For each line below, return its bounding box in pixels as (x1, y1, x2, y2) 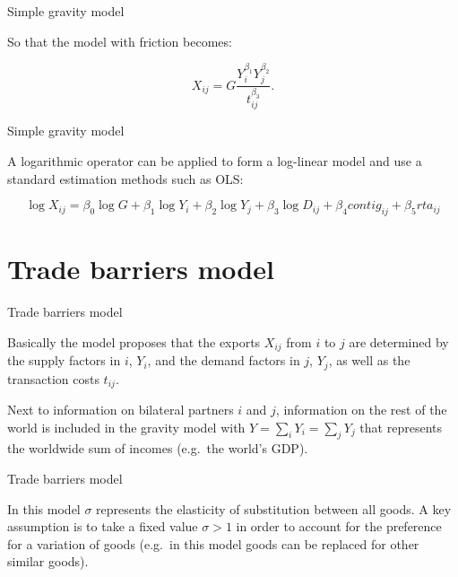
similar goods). (7, 552, 89, 571)
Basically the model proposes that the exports (7, 332, 261, 351)
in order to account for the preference (236, 517, 442, 536)
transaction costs (7, 369, 99, 388)
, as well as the (328, 351, 410, 370)
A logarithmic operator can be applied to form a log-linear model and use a (7, 152, 422, 170)
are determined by (349, 332, 449, 351)
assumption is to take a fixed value (7, 517, 198, 536)
